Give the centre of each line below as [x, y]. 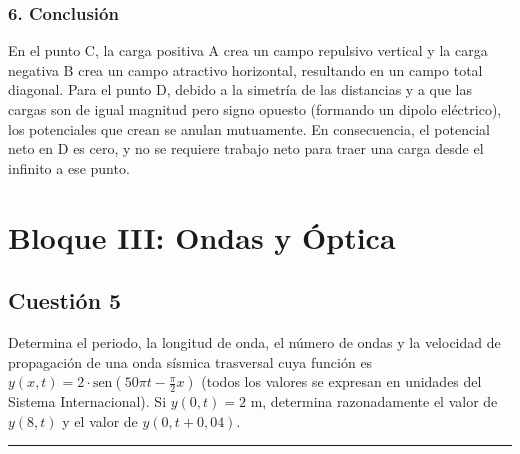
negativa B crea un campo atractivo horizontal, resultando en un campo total [245, 69]
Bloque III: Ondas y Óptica [202, 236]
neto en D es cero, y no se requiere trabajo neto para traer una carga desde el [246, 148]
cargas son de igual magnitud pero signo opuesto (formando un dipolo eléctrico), [255, 109]
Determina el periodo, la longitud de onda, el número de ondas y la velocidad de [254, 341]
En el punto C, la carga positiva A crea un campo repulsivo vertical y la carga [248, 50]
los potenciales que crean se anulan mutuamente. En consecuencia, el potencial [249, 128]
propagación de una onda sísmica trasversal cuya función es [190, 361]
